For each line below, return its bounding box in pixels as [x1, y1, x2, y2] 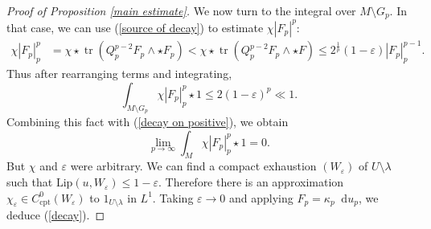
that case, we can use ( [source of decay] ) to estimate [6, 18, 264, 35]
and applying [228, 189, 293, 206]
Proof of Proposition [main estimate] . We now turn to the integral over [6, 2, 356, 18]
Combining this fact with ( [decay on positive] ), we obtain [6, 113, 289, 130]
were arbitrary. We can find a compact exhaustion [70, 157, 317, 174]
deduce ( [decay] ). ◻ [6, 207, 105, 223]
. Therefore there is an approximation [158, 174, 344, 190]
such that [6, 174, 53, 190]
